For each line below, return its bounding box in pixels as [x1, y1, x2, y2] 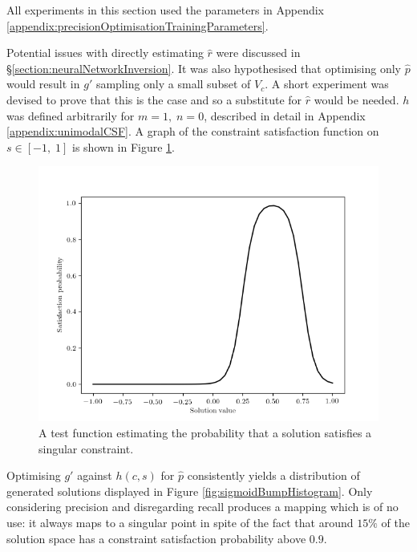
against [77, 467, 112, 484]
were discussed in [216, 44, 301, 61]
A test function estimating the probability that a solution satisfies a [38, 424, 372, 440]
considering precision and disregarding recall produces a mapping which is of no [6, 498, 399, 515]
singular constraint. [38, 440, 134, 457]
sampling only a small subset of [95, 75, 251, 92]
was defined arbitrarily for [6, 107, 135, 124]
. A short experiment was [265, 75, 389, 92]
